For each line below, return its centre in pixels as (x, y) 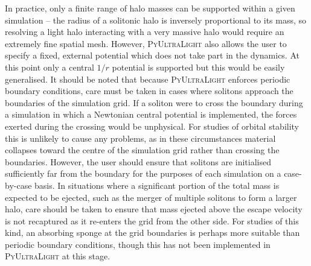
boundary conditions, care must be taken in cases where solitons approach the (149, 91)
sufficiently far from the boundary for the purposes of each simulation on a (143, 173)
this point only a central (50, 67)
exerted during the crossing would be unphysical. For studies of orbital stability (152, 126)
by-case (18, 185)
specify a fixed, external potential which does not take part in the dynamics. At (152, 55)
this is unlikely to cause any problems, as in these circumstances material (140, 138)
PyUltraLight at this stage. (58, 256)
